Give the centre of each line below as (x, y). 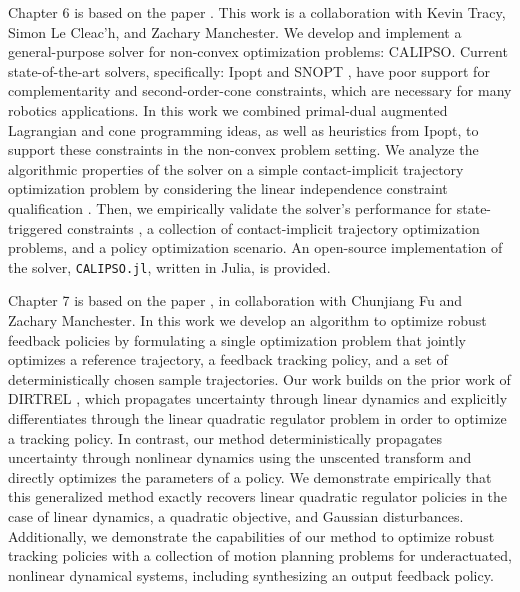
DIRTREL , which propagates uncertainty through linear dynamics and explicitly (258, 398)
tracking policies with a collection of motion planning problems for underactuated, (260, 555)
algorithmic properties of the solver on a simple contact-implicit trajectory (236, 168)
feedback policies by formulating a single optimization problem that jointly (237, 339)
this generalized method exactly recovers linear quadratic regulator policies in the (258, 496)
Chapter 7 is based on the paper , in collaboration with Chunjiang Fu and (235, 300)
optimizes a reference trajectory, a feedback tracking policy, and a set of (228, 359)
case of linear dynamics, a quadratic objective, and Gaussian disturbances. (236, 515)
